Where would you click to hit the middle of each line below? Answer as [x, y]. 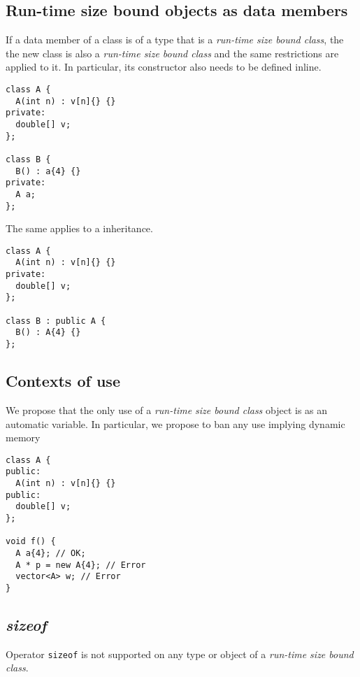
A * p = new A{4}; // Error [81, 565]
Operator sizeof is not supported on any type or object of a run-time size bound [180, 654]
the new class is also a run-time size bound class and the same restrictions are [172, 53]
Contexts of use [63, 381]
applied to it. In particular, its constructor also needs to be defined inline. [164, 67]
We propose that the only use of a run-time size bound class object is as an [167, 409]
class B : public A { [56, 321]
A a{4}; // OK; [51, 553]
